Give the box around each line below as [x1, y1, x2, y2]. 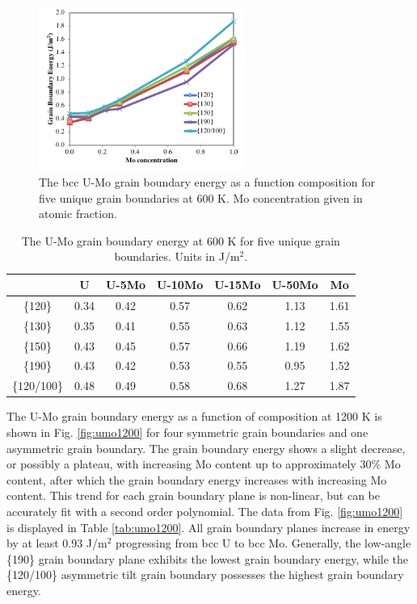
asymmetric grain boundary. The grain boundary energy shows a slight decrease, [6, 439, 406, 456]
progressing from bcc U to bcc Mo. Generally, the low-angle [116, 535, 411, 552]
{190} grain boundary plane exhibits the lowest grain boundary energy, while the [6, 550, 409, 567]
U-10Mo [157, 276, 204, 293]
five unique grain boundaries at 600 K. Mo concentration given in [39, 189, 363, 206]
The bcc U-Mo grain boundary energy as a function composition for [39, 174, 376, 191]
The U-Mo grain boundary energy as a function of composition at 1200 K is [6, 408, 382, 425]
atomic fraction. [39, 205, 117, 222]
